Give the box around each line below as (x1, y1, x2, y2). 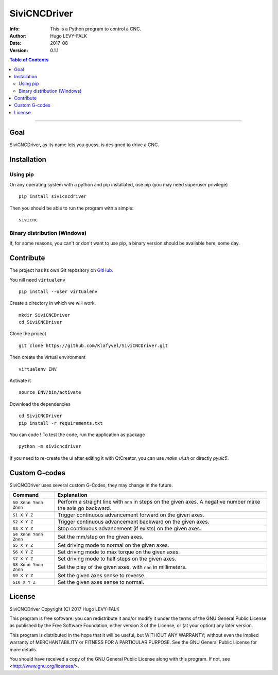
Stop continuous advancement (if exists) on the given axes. (57, 525, 202, 532)
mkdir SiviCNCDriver (19, 312, 71, 318)
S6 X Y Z (12, 549, 33, 555)
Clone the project (9, 331, 46, 337)
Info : (9, 26, 20, 32)
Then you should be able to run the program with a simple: (9, 205, 134, 211)
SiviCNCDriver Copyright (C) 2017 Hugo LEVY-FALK (9, 605, 120, 612)
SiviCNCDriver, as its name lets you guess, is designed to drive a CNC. (9, 142, 160, 148)
